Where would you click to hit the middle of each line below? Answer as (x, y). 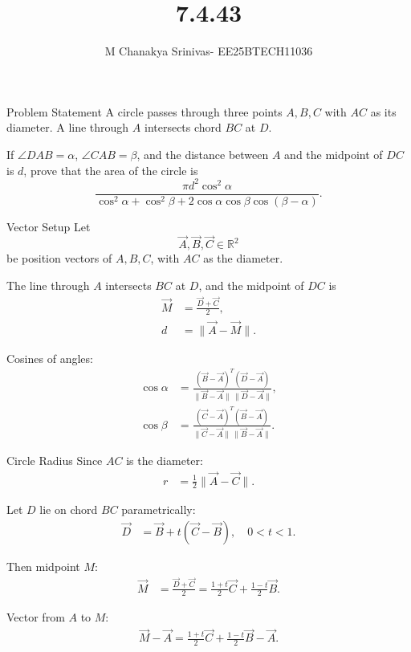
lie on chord (69, 509)
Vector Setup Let (49, 226)
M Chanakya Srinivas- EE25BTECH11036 (209, 51)
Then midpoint (43, 566)
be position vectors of (59, 258)
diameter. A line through (68, 127)
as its (383, 111)
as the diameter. (243, 258)
